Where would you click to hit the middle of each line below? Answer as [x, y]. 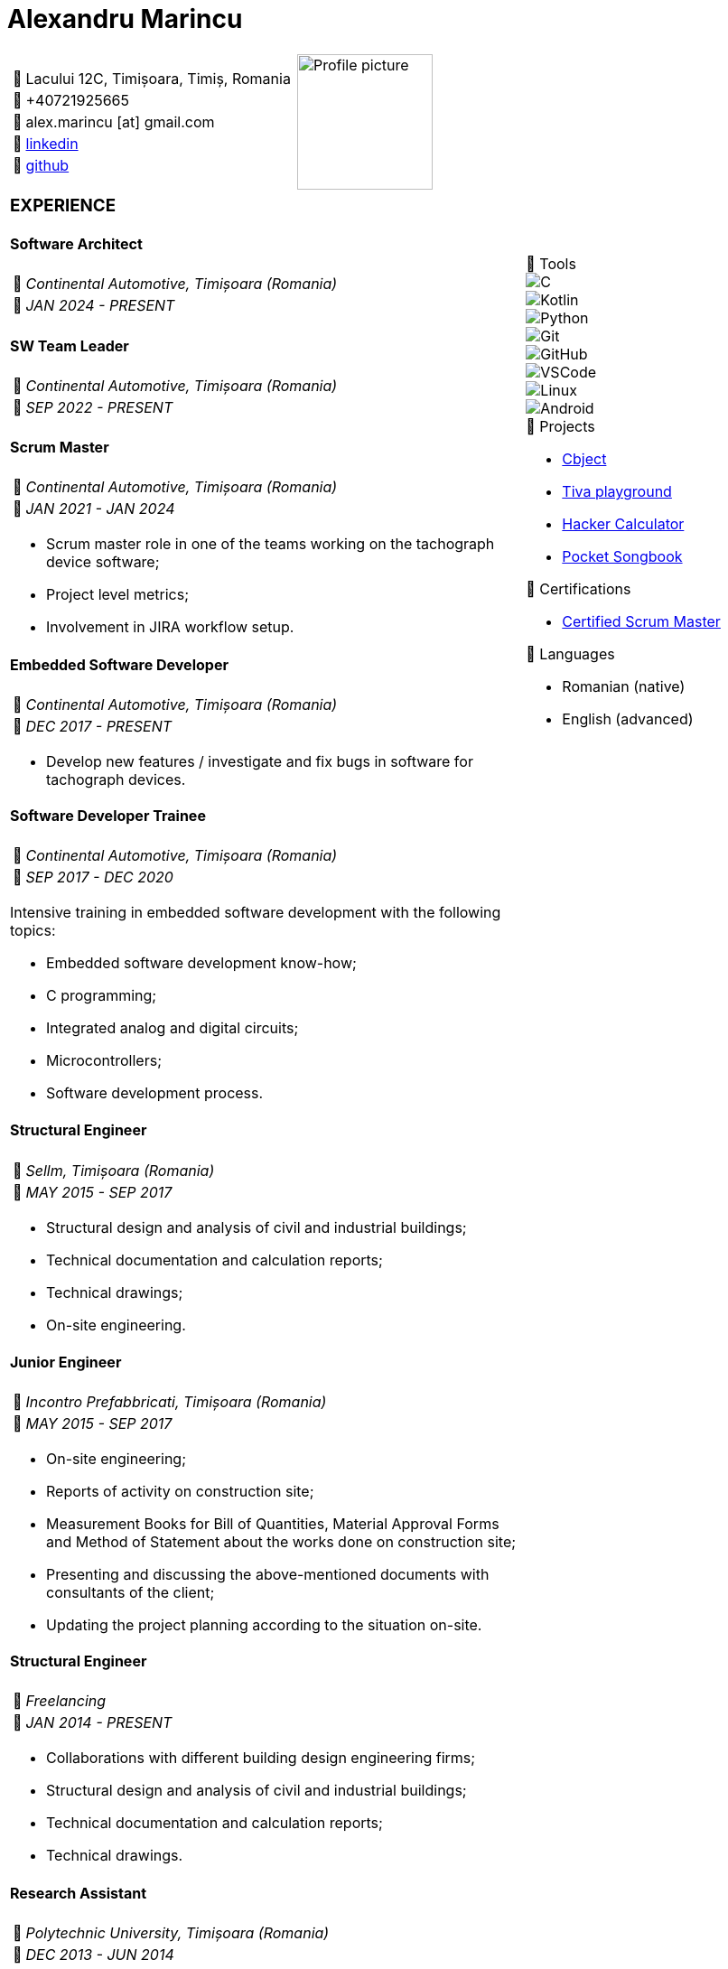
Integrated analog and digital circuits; [173, 1028]
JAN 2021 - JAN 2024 [100, 509]
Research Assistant [79, 1893]
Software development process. [155, 1093]
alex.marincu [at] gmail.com [120, 121]
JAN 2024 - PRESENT [100, 306]
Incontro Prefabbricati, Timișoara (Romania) [176, 1402]
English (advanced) [628, 719]
